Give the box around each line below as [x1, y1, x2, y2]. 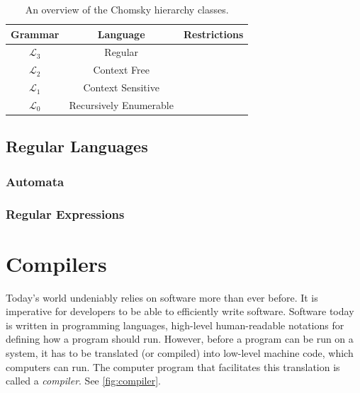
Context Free [93, 62, 150, 77]
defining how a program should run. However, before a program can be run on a [6, 331, 354, 346]
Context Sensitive [83, 80, 159, 95]
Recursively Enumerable [69, 97, 174, 112]
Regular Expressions [6, 205, 125, 222]
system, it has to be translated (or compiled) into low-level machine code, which [6, 346, 354, 360]
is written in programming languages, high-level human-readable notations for [6, 317, 344, 332]
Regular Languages [6, 135, 148, 157]
